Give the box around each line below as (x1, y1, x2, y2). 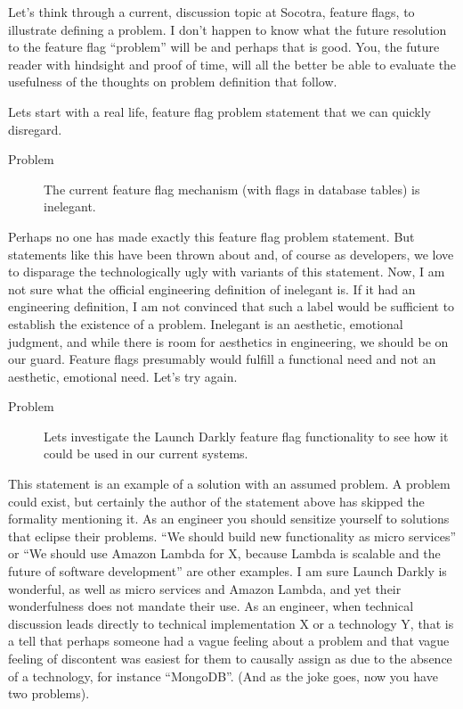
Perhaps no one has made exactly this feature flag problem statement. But (8, 227, 415, 245)
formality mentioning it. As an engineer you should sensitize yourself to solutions (8, 509, 450, 528)
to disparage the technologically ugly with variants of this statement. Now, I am (8, 262, 445, 281)
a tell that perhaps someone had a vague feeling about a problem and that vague (8, 631, 450, 650)
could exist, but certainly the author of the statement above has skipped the (8, 491, 425, 510)
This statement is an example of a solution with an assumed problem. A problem (8, 474, 451, 493)
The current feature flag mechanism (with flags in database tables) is (44, 179, 420, 198)
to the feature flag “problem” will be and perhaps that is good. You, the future (8, 37, 440, 56)
